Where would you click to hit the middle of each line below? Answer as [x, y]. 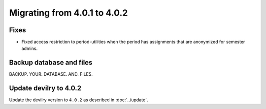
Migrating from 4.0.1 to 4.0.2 [68, 13]
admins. [30, 48]
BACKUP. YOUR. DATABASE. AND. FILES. [51, 74]
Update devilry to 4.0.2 [45, 88]
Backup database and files [51, 63]
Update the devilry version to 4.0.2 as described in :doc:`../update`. [79, 100]
